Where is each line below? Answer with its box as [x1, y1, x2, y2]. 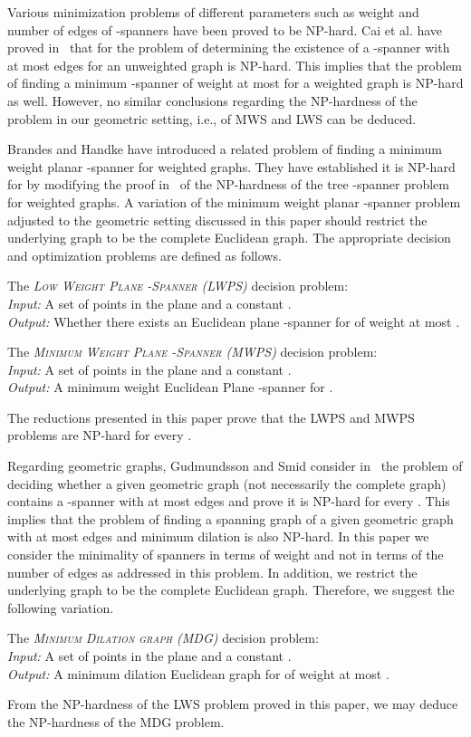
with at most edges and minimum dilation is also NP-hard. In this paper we [7, 527, 429, 546]
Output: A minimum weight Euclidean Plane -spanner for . [7, 378, 333, 397]
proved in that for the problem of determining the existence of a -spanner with [7, 38, 450, 57]
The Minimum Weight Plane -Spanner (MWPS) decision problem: [7, 342, 378, 361]
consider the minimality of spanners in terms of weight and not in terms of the [7, 545, 444, 564]
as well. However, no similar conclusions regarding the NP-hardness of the [7, 91, 418, 110]
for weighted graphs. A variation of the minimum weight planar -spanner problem [7, 192, 461, 211]
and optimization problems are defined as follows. [7, 245, 282, 264]
